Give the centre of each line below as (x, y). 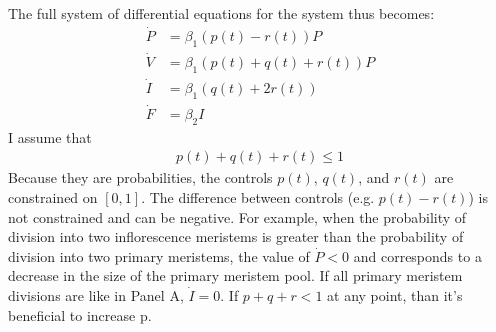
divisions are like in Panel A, (96, 294)
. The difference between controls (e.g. (258, 197)
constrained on (53, 197)
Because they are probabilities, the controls (140, 177)
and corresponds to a (417, 255)
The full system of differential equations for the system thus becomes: (221, 13)
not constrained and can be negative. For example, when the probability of (237, 216)
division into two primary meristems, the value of (159, 255)
